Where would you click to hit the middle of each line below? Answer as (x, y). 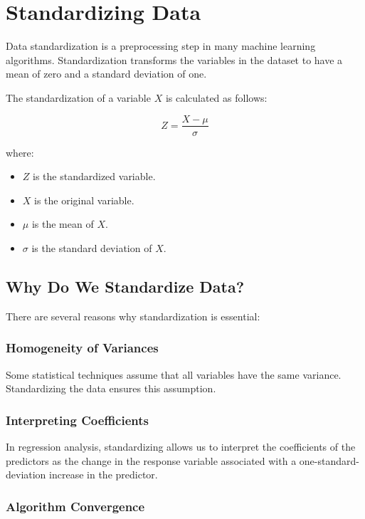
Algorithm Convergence (75, 506)
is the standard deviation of (92, 247)
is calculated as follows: (216, 97)
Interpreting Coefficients (77, 420)
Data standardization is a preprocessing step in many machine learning (161, 46)
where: (20, 152)
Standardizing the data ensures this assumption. (111, 388)
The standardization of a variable (78, 97)
